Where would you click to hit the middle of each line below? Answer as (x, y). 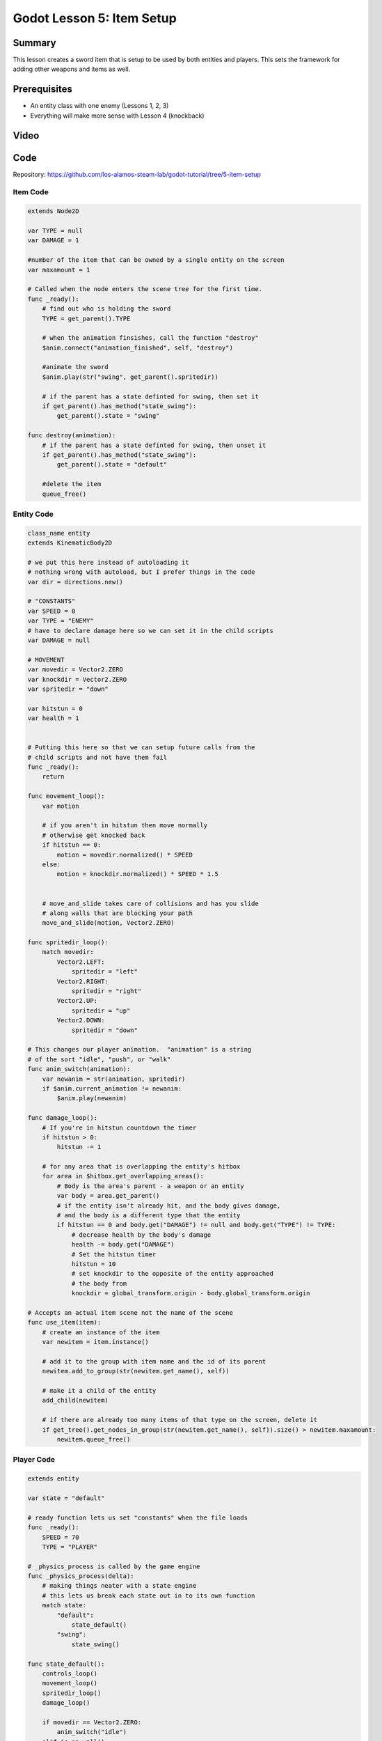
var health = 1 (53, 718)
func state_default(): (66, 1664)
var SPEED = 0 (51, 611)
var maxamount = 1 (59, 270)
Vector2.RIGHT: (83, 981)
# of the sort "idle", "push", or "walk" (99, 1059)
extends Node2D (53, 211)
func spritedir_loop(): (68, 943)
